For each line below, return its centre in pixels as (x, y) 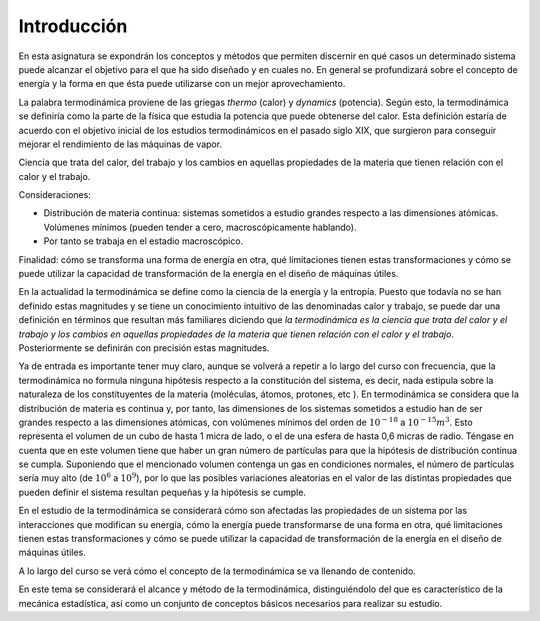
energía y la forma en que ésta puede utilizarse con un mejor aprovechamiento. (182, 84)
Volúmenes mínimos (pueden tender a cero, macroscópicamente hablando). (200, 227)
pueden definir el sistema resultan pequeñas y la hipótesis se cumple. (162, 492)
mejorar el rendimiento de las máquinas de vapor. (120, 144)
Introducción (73, 26)
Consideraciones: (55, 195)
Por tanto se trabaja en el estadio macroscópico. (143, 241)
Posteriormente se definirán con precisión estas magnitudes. (144, 347)
